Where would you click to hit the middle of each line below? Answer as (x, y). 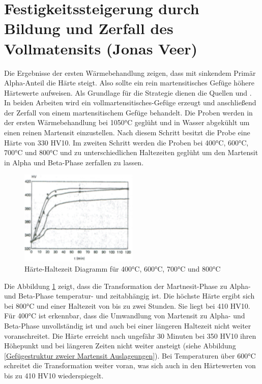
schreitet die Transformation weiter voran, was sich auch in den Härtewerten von (130, 365)
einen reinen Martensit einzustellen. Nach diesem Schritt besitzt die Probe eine (127, 132)
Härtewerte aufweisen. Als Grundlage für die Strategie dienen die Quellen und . (128, 92)
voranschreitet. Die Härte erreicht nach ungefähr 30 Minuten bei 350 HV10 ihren (130, 335)
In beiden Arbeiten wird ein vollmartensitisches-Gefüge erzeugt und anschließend (130, 102)
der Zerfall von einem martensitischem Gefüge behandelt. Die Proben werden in (128, 112)
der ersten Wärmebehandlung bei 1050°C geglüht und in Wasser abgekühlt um (127, 122)
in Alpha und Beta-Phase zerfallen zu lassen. (74, 162)
